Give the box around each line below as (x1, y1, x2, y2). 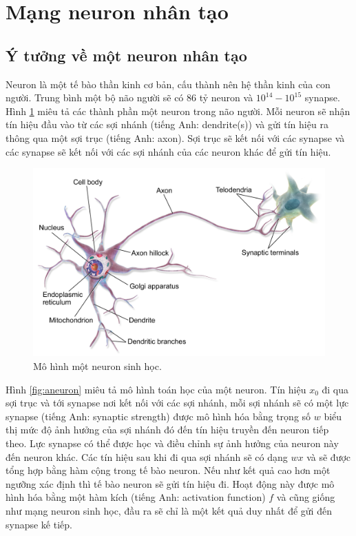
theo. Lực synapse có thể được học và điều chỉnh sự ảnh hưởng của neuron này (6, 435, 339, 450)
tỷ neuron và (199, 90, 253, 105)
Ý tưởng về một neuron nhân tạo (6, 44, 247, 65)
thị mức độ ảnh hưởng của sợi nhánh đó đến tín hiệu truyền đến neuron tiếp (6, 422, 329, 437)
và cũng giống (276, 490, 335, 504)
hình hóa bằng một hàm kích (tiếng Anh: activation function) (6, 490, 266, 504)
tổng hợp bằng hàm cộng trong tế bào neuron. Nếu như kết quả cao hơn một (6, 463, 331, 477)
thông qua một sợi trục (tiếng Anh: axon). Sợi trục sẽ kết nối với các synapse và (6, 130, 345, 145)
